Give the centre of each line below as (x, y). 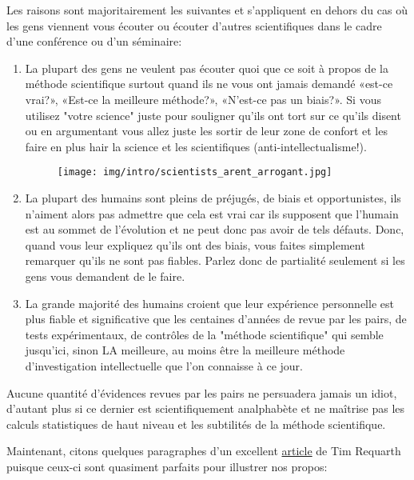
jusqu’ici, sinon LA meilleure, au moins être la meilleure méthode (185, 350)
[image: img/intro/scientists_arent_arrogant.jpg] (195, 172)
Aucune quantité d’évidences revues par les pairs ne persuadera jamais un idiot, (202, 392)
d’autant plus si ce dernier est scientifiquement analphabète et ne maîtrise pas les (206, 408)
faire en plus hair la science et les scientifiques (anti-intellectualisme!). (196, 146)
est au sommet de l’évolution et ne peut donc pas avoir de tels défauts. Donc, (215, 229)
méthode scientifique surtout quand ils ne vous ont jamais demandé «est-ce (209, 84)
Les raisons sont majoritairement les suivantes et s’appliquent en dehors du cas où (207, 10)
